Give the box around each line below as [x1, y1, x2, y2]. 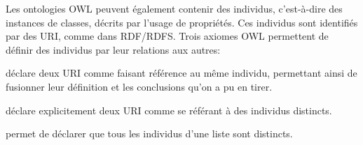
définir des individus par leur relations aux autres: [6, 42, 221, 56]
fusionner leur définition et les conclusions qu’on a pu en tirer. [6, 79, 273, 93]
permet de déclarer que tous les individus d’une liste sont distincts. [6, 126, 293, 141]
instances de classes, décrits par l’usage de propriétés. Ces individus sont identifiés [6, 15, 358, 29]
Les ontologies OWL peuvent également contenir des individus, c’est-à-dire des [6, 1, 343, 15]
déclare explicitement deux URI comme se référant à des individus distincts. [6, 102, 332, 117]
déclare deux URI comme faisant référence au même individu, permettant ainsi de [6, 66, 357, 80]
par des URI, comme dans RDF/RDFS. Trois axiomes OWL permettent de [6, 29, 329, 43]
